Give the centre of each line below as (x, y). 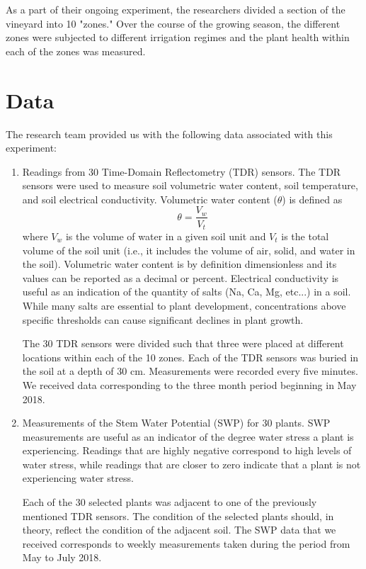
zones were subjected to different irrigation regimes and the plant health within (178, 37)
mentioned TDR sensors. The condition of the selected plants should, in (178, 516)
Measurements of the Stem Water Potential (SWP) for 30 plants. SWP (176, 423)
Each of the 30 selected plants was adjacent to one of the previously (170, 502)
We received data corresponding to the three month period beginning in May (189, 384)
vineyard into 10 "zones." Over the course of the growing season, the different (173, 23)
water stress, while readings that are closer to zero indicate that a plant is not (191, 464)
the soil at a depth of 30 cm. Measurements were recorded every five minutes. (190, 371)
